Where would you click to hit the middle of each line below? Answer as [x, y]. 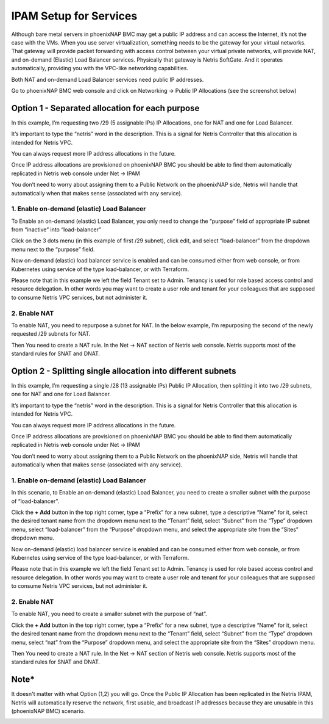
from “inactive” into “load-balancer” [56, 230]
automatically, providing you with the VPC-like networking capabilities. [100, 68]
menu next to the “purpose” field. [53, 249]
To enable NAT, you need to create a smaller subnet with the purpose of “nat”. [109, 614]
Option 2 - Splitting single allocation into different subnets [124, 371]
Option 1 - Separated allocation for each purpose [105, 108]
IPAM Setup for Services [74, 16]
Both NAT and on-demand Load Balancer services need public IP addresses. [108, 79]
